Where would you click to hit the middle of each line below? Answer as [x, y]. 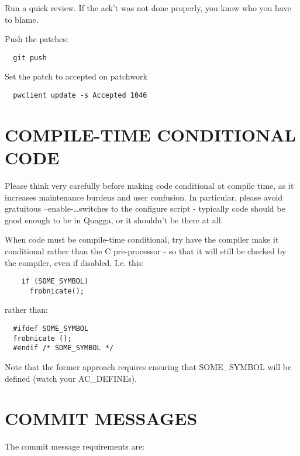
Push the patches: [37, 39]
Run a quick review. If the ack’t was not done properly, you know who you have [148, 8]
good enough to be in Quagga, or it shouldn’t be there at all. [114, 220]
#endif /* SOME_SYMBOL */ [63, 348]
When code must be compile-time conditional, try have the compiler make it [142, 239]
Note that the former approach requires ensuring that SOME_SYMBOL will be [148, 367]
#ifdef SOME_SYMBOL [51, 329]
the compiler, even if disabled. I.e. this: [75, 262]
